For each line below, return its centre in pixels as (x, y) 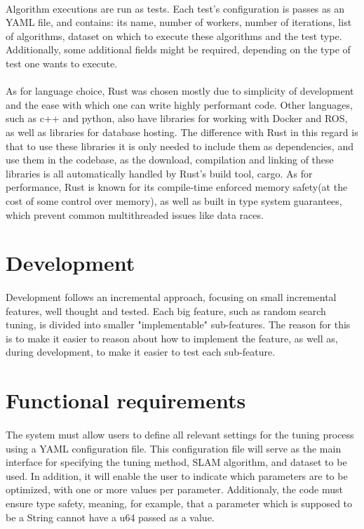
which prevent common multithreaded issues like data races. (135, 214)
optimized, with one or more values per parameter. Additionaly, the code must (175, 489)
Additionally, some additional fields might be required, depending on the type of (178, 49)
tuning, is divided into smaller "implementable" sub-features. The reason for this (178, 324)
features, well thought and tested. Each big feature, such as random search (166, 310)
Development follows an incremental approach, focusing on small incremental (171, 297)
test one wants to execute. (62, 63)
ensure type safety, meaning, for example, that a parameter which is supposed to (179, 503)
